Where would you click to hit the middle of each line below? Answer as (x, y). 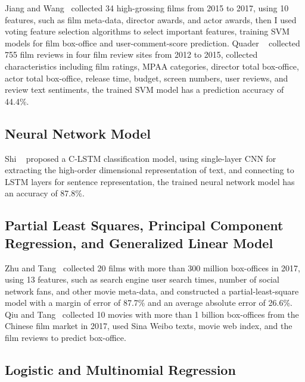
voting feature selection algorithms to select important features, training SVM (147, 31)
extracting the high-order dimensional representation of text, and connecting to (150, 170)
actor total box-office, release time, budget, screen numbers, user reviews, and (147, 78)
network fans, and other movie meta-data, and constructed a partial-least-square (152, 291)
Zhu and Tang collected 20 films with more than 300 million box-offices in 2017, (153, 267)
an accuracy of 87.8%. (45, 193)
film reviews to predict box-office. (66, 338)
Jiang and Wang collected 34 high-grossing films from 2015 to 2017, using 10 (147, 8)
